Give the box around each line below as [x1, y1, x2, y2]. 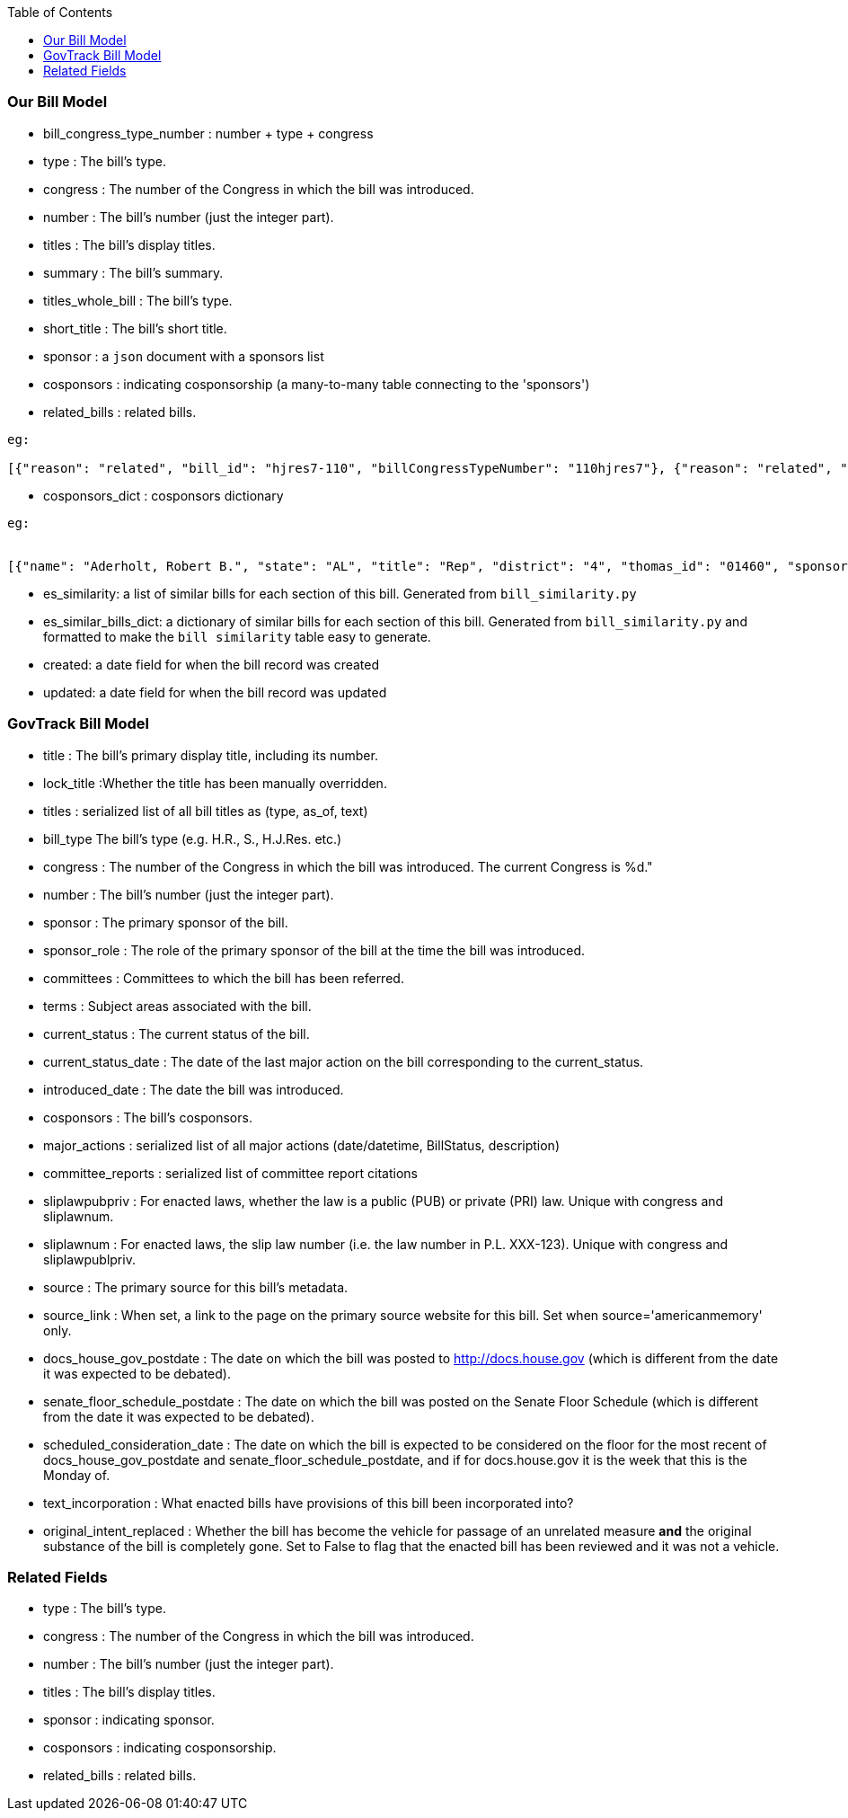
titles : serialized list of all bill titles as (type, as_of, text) [43, 803, 368, 819]
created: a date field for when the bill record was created [43, 656, 380, 672]
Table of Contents [7, 4, 113, 20]
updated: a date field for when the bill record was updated [43, 684, 387, 700]
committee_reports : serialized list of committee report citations [43, 1165, 418, 1181]
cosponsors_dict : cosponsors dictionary [43, 487, 284, 503]
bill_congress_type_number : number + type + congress [43, 125, 374, 141]
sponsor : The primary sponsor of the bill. [43, 914, 288, 930]
